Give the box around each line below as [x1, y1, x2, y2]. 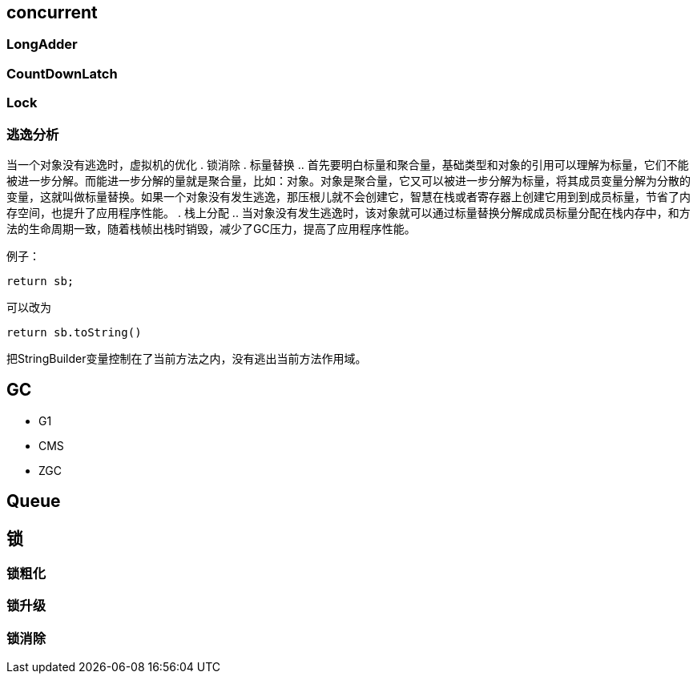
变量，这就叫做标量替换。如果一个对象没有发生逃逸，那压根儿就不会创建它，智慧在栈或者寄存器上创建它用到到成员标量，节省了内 [6, 189, 691, 203]
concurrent [6, 2, 98, 22]
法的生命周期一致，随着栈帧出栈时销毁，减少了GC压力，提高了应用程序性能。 [6, 221, 416, 235]
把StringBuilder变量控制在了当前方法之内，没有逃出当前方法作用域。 [6, 351, 367, 365]
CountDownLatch [6, 65, 118, 82]
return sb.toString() [6, 325, 142, 339]
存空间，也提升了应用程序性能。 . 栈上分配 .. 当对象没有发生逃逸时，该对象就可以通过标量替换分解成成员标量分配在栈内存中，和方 [6, 205, 691, 219]
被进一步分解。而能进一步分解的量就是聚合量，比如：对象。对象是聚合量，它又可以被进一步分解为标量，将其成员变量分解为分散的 [6, 173, 691, 187]
